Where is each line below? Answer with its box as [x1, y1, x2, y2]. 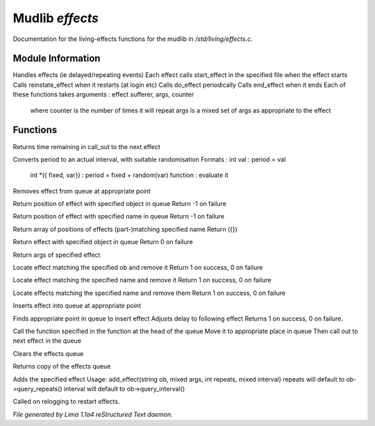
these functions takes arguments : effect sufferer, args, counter [12, 90, 194, 99]
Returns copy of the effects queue [12, 362, 111, 370]
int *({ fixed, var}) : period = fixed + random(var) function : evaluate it [30, 171, 228, 180]
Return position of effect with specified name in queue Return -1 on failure [12, 212, 225, 221]
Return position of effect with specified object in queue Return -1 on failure [12, 200, 227, 208]
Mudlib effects [12, 10, 99, 26]
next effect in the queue [12, 336, 81, 345]
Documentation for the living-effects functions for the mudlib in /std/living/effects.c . [12, 35, 253, 43]
